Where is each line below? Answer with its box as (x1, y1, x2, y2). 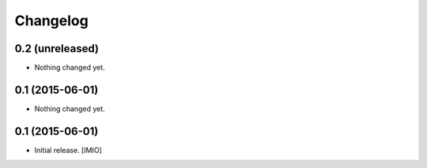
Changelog (14, 12, 89, 29)
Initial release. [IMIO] (34, 145, 102, 155)
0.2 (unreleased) (14, 42, 99, 55)
